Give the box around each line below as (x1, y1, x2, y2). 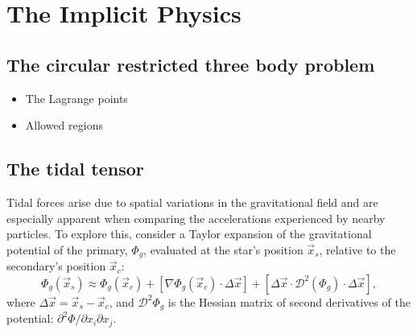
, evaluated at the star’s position (143, 241, 303, 258)
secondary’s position (6, 258, 106, 274)
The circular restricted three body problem (6, 52, 375, 76)
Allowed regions (25, 117, 103, 134)
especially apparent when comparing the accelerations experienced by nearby (6, 209, 386, 226)
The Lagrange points (25, 89, 128, 106)
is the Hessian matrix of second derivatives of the (167, 293, 411, 310)
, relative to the (319, 241, 396, 258)
